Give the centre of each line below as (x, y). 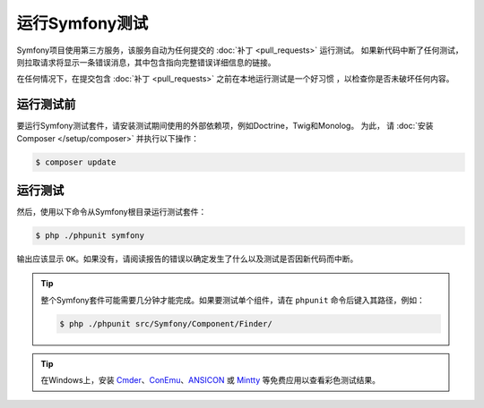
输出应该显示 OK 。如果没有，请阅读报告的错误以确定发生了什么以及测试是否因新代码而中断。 (187, 259)
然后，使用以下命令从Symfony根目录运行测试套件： (112, 212)
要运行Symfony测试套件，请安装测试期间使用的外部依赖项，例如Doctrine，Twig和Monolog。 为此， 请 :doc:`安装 (225, 126)
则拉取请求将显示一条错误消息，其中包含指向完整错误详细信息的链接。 (146, 62)
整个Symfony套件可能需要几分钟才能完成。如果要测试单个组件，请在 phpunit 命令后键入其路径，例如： (233, 300)
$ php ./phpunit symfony (90, 236)
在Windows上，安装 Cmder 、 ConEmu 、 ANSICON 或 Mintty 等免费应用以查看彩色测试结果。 (211, 380)
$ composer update (76, 162)
